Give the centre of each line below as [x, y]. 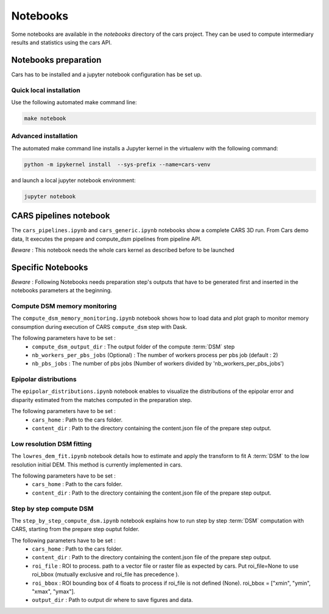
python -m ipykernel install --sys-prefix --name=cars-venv [117, 164]
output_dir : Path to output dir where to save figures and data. [112, 600]
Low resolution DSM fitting [51, 443]
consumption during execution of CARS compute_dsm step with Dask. [99, 326]
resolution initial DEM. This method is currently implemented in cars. [97, 464]
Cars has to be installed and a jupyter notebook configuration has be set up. [107, 74]
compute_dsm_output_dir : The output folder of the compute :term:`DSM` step [133, 347]
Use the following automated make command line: [74, 102]
